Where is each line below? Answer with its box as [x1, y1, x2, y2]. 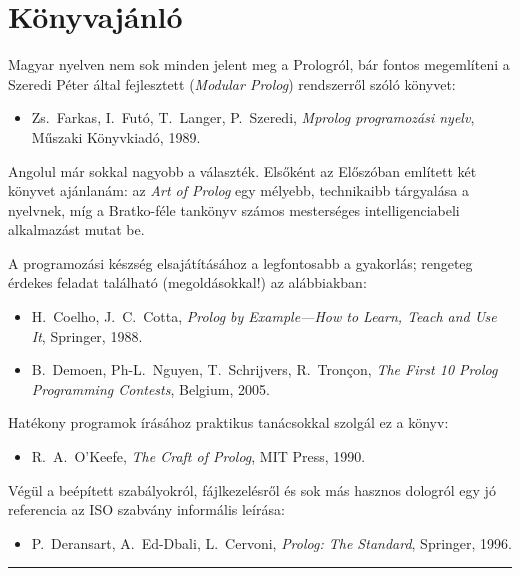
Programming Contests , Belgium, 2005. [31, 378, 270, 399]
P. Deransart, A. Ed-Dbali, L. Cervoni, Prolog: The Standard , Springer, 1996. [31, 532, 512, 553]
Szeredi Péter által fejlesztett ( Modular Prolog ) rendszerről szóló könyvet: [8, 73, 456, 94]
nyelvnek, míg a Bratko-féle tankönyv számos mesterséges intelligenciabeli [8, 199, 460, 220]
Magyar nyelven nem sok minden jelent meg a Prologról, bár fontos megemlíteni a [8, 54, 510, 75]
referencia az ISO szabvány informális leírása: [8, 499, 285, 520]
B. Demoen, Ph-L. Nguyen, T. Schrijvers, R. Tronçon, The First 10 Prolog [31, 359, 498, 380]
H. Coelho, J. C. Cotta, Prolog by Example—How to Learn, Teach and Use [31, 306, 497, 327]
